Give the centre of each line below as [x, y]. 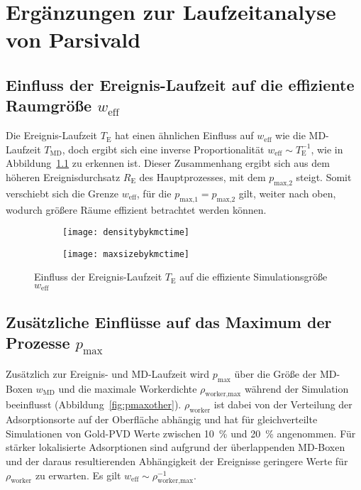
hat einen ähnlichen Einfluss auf [184, 135]
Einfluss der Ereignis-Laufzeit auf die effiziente [180, 84]
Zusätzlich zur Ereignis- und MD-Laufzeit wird [108, 373]
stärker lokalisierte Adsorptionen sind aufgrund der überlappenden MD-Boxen [176, 447]
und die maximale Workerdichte [128, 388]
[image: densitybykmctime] [126, 233]
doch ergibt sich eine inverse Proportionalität [166, 149]
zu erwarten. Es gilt [78, 475]
